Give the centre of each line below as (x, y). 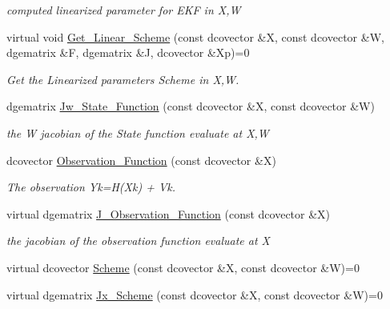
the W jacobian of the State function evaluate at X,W (138, 132)
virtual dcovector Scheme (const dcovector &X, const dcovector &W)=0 (183, 267)
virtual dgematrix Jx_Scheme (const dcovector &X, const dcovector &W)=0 (195, 294)
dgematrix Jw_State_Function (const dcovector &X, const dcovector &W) (191, 106)
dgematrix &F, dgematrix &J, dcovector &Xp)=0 (128, 52)
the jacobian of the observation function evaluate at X (139, 241)
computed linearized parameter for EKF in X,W (124, 10)
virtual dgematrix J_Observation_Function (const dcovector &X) (169, 213)
